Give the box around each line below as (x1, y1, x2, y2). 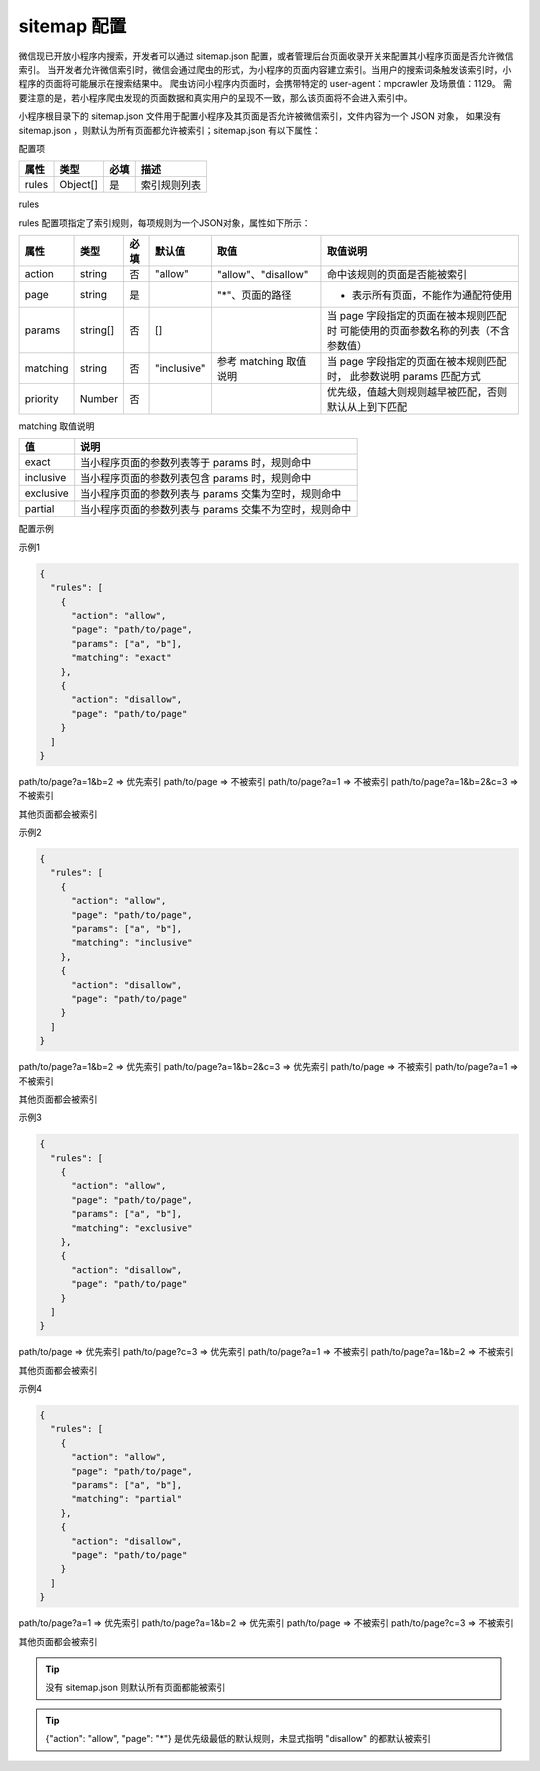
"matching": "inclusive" (71, 937, 194, 949)
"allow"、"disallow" (216, 268, 309, 282)
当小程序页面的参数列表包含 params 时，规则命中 (80, 471, 312, 485)
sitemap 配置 (18, 15, 127, 37)
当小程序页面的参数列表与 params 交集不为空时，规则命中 (80, 503, 352, 517)
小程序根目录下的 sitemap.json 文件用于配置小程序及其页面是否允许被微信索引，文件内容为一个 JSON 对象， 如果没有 (18, 110, 502, 122)
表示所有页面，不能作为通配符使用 (351, 288, 513, 302)
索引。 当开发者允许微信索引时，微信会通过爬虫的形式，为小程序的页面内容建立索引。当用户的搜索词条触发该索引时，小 (18, 63, 512, 75)
